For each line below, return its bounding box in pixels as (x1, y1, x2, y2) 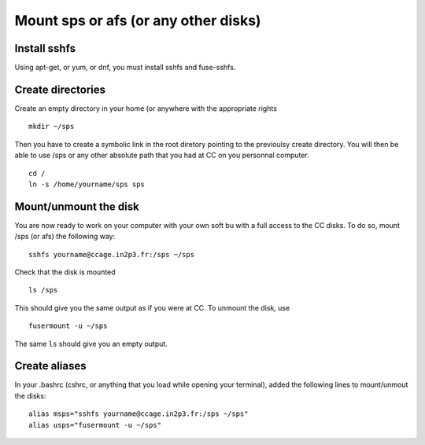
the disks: (14, 391, 46, 400)
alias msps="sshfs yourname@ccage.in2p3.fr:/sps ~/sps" (28, 410, 249, 418)
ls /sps (28, 285, 58, 295)
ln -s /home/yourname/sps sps (28, 179, 146, 189)
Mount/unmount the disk (14, 200, 139, 213)
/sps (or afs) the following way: (14, 232, 116, 241)
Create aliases (14, 359, 87, 373)
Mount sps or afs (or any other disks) (14, 12, 261, 29)
